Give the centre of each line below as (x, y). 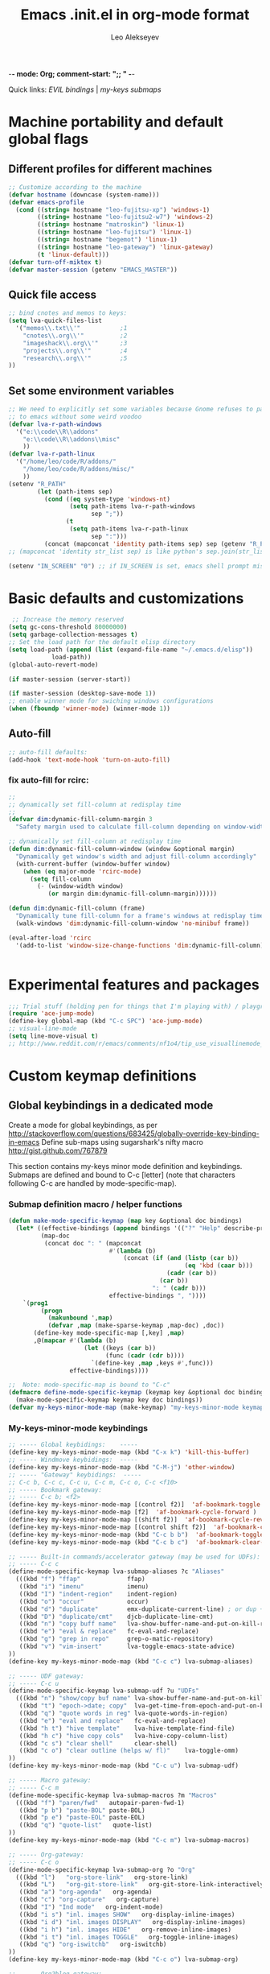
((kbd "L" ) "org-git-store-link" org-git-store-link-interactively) (143, 1885)
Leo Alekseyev (135, 37)
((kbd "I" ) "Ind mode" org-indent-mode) (91, 1907)
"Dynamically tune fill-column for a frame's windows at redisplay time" (141, 916)
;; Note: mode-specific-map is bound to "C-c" (90, 1385)
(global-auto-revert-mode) (53, 665)
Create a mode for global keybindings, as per (83, 1125)
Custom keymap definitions (102, 1076)
